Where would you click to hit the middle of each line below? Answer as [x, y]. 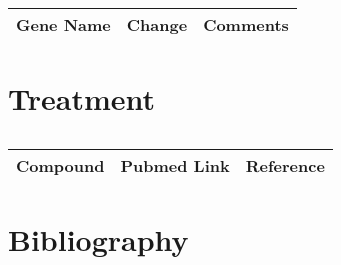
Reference [285, 166]
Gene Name [63, 24]
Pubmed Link [175, 166]
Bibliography [98, 239]
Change [157, 24]
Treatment [82, 98]
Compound [60, 166]
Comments [246, 24]
